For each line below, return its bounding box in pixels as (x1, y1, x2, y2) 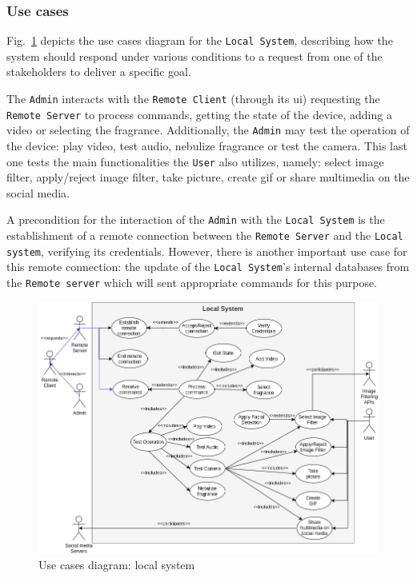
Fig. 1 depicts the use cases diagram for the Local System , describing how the (6, 32, 393, 49)
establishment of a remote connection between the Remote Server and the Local (6, 227, 403, 244)
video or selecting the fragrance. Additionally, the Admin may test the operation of (6, 122, 410, 138)
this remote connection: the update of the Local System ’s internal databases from (6, 258, 410, 275)
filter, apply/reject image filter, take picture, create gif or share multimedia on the (6, 169, 410, 185)
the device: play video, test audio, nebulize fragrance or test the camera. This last (6, 138, 407, 154)
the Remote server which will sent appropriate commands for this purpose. (6, 274, 378, 291)
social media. (6, 184, 70, 201)
